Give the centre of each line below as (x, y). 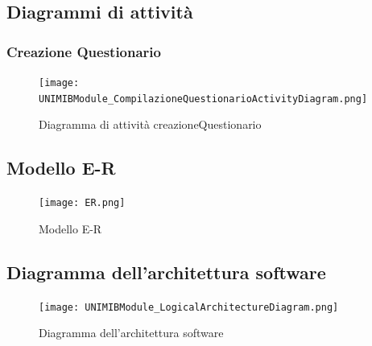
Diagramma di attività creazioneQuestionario (150, 124)
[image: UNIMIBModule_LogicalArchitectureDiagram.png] (189, 307)
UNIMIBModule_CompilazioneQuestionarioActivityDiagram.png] (203, 99)
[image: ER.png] (82, 203)
